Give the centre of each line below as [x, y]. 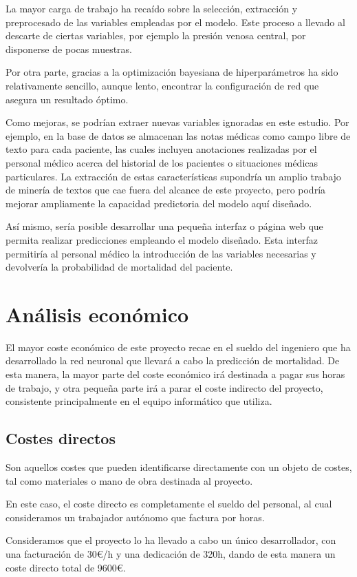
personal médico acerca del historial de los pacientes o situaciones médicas [162, 162]
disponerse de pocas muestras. [69, 49]
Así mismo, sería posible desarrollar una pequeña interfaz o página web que [164, 226]
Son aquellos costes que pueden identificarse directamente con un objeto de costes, [179, 466]
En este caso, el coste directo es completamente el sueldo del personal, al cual [169, 504]
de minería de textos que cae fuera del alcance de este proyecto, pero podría [166, 190]
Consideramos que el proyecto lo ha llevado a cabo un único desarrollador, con [171, 540]
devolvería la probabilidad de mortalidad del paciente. [119, 267]
